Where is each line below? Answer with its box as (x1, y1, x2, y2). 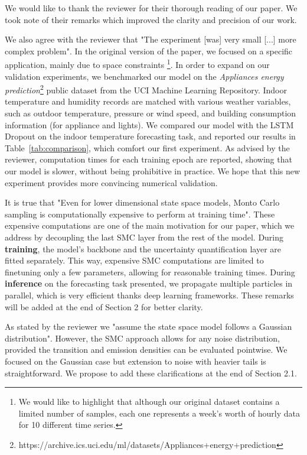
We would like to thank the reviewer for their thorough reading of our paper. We (5, 2, 298, 14)
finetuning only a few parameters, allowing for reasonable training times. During (5, 265, 295, 278)
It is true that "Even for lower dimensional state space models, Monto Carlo (5, 196, 280, 209)
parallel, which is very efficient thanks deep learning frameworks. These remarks (5, 288, 294, 301)
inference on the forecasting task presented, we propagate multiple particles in (5, 277, 293, 290)
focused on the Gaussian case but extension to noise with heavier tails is (5, 355, 266, 367)
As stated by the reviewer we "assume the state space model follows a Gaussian (5, 320, 292, 333)
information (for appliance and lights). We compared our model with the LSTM (5, 118, 294, 131)
